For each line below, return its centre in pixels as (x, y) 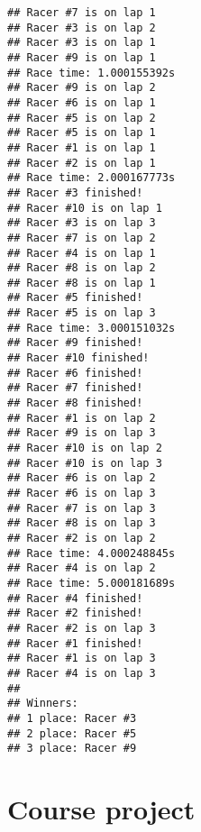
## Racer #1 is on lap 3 (82, 658)
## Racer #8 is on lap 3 (82, 523)
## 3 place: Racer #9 (72, 749)
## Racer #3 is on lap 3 (82, 223)
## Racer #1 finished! (75, 643)
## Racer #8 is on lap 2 (82, 268)
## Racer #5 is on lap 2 (82, 118)
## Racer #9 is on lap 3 (82, 433)
